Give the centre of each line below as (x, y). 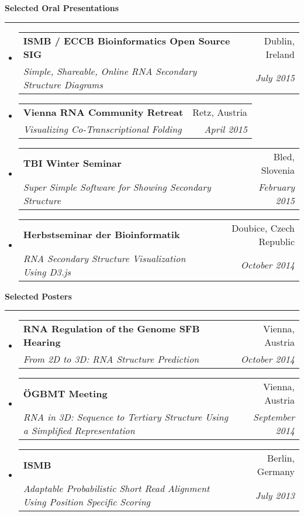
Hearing (42, 342)
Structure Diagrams (63, 84)
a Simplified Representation (79, 431)
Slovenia (278, 170)
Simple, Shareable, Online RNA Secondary (110, 71)
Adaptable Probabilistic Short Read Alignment (116, 489)
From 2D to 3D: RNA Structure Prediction (111, 359)
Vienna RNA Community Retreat (103, 112)
